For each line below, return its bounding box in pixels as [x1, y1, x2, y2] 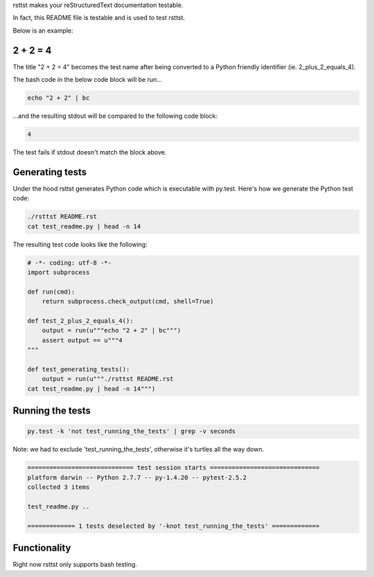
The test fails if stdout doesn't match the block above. [12, 148, 167, 157]
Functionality [12, 542, 71, 554]
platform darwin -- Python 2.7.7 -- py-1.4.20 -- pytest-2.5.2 [27, 473, 247, 481]
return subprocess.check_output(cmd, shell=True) [42, 298, 214, 305]
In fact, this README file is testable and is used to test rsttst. [12, 14, 186, 22]
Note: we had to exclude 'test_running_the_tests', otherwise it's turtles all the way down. [12, 445, 265, 454]
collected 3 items [27, 483, 90, 491]
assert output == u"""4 [42, 336, 123, 344]
